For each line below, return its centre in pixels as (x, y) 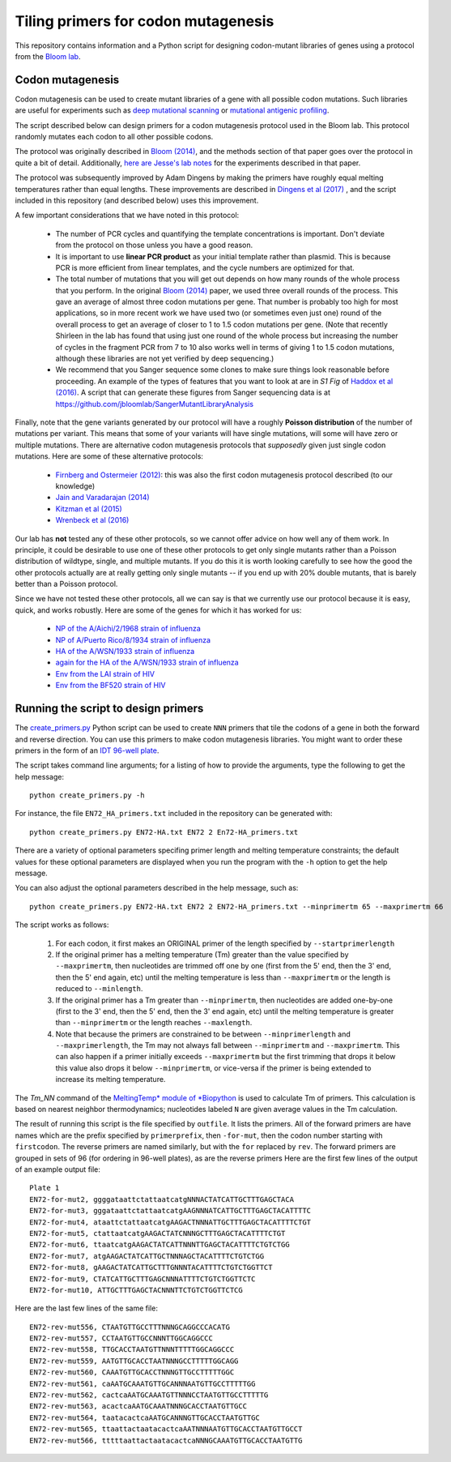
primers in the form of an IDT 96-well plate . (87, 750)
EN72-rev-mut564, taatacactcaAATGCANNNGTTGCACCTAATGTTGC (145, 1417)
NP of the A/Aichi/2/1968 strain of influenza (128, 629)
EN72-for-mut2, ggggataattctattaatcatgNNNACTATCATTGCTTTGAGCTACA (162, 1199)
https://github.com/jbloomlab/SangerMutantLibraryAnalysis (155, 404)
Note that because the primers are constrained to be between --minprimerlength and (203, 1034)
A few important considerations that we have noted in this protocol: (127, 216)
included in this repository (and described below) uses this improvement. (137, 200)
